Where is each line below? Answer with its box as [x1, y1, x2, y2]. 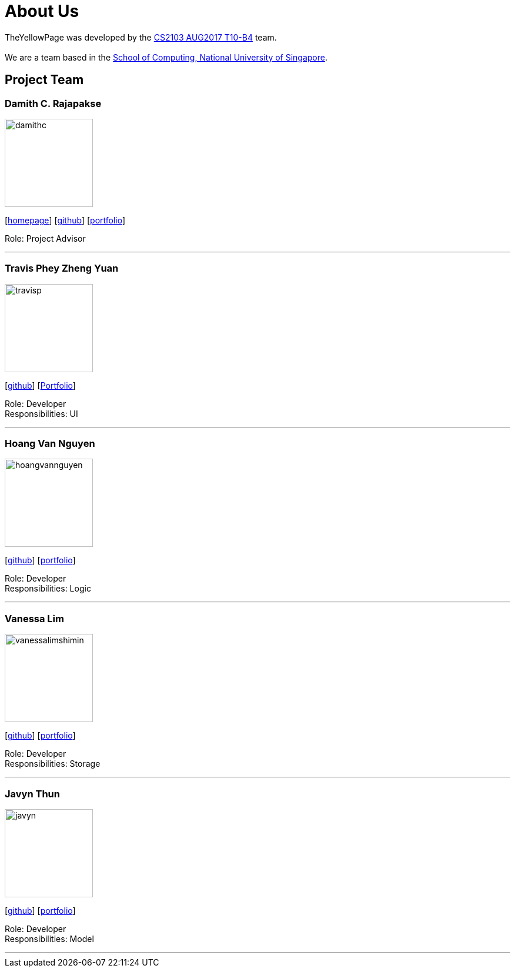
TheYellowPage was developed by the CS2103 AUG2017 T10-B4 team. [5, 32, 277, 42]
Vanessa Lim [5, 612, 64, 624]
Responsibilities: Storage [5, 759, 101, 769]
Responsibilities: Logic [5, 583, 91, 594]
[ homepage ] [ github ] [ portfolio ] [5, 215, 126, 225]
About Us [5, 1, 79, 21]
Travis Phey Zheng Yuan [5, 262, 119, 275]
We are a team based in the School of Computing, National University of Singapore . [5, 52, 328, 62]
